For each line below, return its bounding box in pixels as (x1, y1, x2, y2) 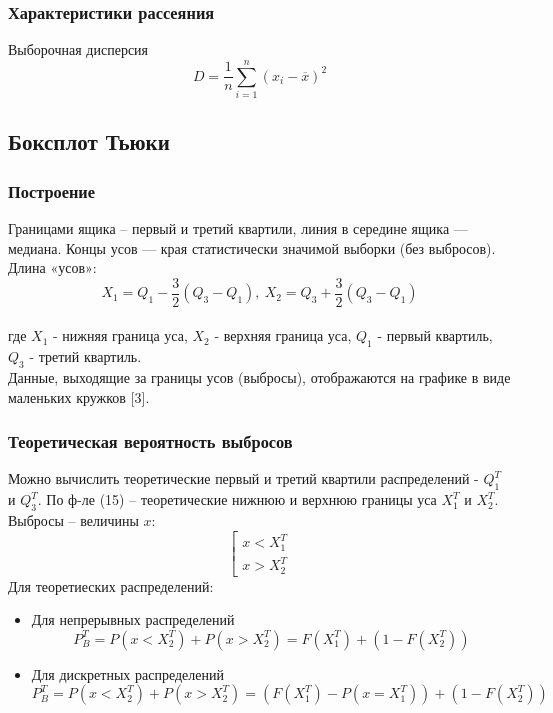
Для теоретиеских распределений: (8, 575, 214, 596)
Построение (8, 178, 96, 203)
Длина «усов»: (8, 257, 97, 278)
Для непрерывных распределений (31, 609, 235, 630)
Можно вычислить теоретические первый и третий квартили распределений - (8, 468, 479, 489)
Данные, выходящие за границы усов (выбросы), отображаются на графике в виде (8, 366, 511, 387)
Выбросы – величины (8, 509, 139, 530)
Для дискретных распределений (31, 663, 224, 684)
